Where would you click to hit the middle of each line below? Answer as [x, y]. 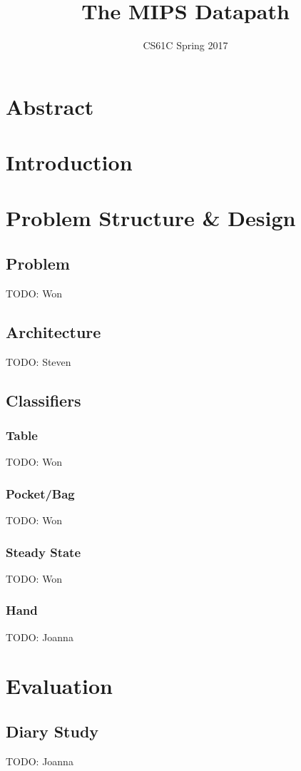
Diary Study [52, 731]
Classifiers [44, 400]
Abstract [50, 106]
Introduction [69, 162]
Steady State [44, 552]
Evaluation [59, 686]
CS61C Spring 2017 [185, 45]
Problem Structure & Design [151, 218]
